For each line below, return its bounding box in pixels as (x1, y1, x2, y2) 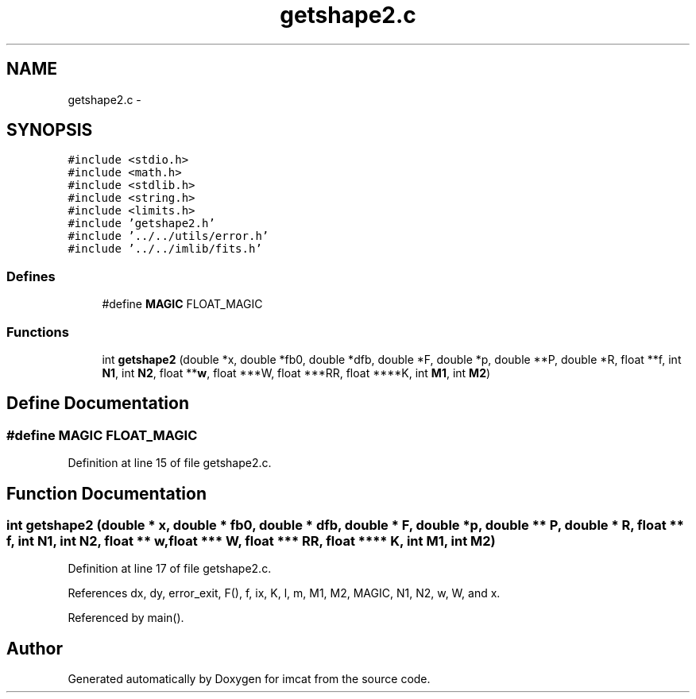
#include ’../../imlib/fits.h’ (68, 242, 262, 256)
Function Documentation (6, 483, 207, 504)
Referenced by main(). (68, 611, 184, 625)
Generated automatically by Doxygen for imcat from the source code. (68, 672, 431, 686)
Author (6, 638, 63, 658)
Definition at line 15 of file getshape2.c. (68, 456, 272, 470)
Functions (6, 323, 69, 340)
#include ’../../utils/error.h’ (68, 230, 269, 243)
